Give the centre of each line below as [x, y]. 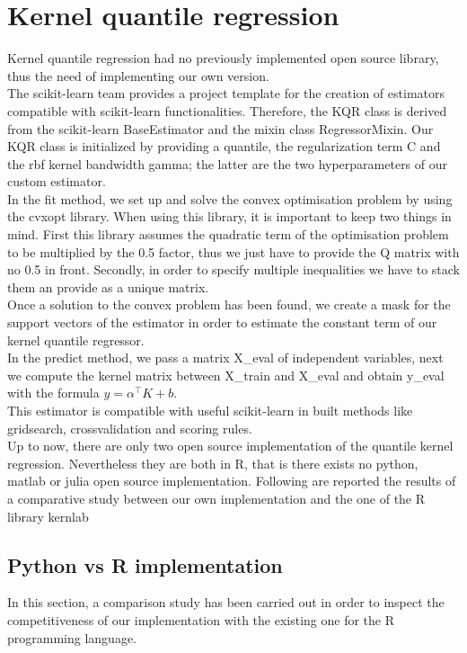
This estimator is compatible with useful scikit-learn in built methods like [210, 410]
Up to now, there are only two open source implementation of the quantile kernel [230, 446]
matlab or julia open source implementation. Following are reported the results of [232, 481]
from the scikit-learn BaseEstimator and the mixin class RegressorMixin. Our [220, 128]
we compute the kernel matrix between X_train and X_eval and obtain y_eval [226, 375]
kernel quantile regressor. [76, 340]
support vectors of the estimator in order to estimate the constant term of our [222, 322]
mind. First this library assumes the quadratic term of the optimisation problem [228, 234]
